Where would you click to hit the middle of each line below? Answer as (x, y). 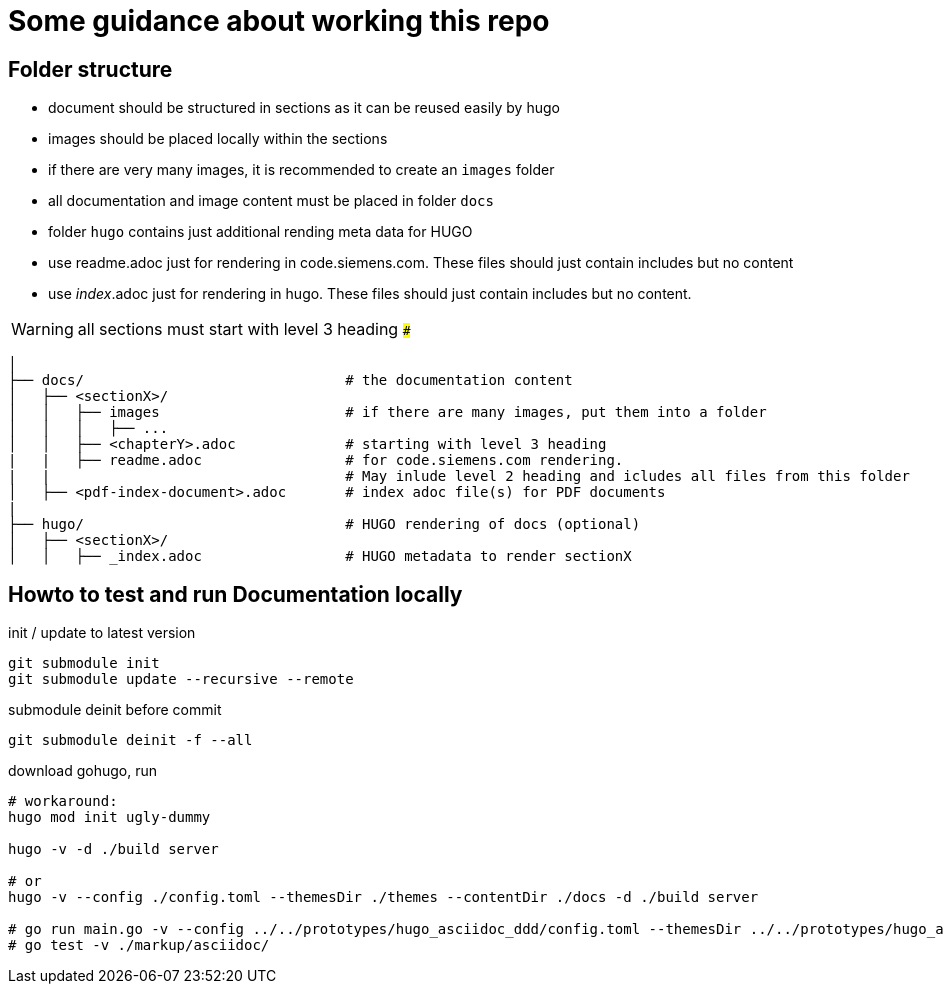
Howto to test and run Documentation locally (235, 594)
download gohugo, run (83, 771)
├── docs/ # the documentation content (290, 380)
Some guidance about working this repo (279, 21)
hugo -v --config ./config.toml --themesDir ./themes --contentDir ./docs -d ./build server (383, 897)
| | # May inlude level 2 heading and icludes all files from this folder (459, 476)
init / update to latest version (102, 633)
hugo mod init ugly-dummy (109, 817)
